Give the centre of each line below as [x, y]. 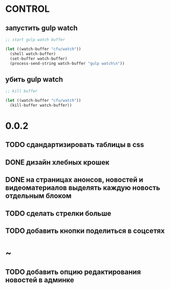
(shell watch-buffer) [33, 54]
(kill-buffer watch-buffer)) [41, 105]
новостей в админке [40, 280]
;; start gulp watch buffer [35, 40]
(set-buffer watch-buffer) [39, 59]
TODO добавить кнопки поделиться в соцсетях [85, 231]
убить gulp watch [34, 79]
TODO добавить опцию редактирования [73, 272]
